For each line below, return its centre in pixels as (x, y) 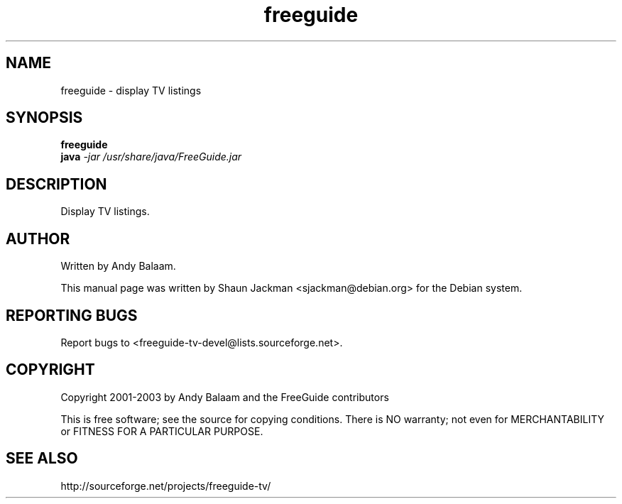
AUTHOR (38, 239)
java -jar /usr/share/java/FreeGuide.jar (151, 157)
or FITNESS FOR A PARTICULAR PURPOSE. (162, 431)
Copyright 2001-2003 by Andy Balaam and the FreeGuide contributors (225, 397)
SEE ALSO (42, 459)
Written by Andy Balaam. (118, 266)
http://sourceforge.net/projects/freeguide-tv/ (166, 486)
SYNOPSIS (44, 118)
